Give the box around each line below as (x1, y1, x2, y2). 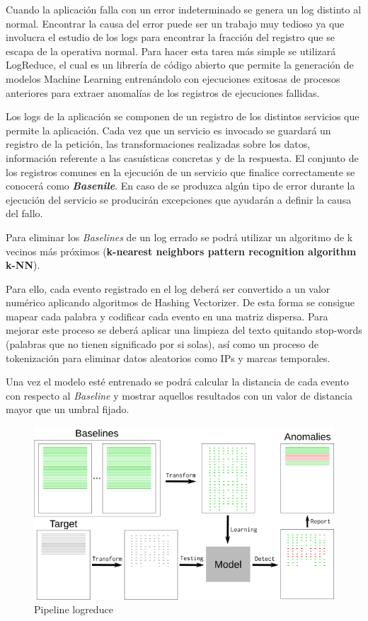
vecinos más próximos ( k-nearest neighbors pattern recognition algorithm (6, 243, 357, 258)
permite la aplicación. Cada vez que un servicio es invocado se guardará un (6, 122, 331, 137)
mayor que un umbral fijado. (6, 402, 130, 417)
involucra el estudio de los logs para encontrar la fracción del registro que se (6, 30, 335, 45)
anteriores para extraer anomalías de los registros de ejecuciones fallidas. (6, 85, 320, 100)
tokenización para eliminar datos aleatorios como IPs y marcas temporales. (6, 350, 330, 365)
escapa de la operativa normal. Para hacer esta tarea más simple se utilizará (6, 43, 336, 58)
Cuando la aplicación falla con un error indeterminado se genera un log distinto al (6, 2, 362, 16)
